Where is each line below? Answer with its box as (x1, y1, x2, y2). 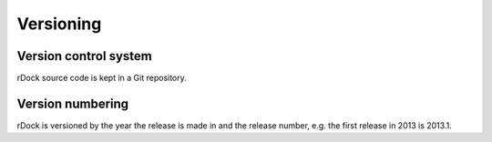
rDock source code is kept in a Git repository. (16, 73, 187, 84)
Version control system (16, 48, 152, 64)
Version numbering (16, 96, 129, 111)
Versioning (16, 14, 102, 34)
